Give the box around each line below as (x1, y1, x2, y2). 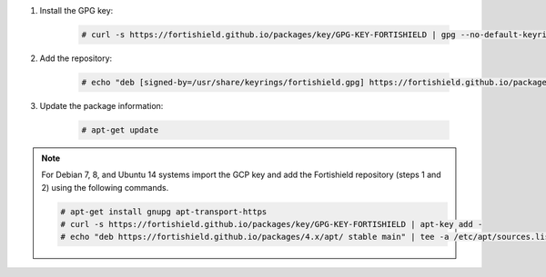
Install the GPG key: (39, 5, 114, 15)
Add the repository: (39, 53, 113, 64)
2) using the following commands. (41, 182, 169, 193)
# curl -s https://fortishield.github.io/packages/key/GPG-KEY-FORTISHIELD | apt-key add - (60, 219, 483, 230)
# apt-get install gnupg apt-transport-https (60, 206, 268, 217)
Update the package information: (39, 100, 164, 111)
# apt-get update (81, 124, 159, 135)
